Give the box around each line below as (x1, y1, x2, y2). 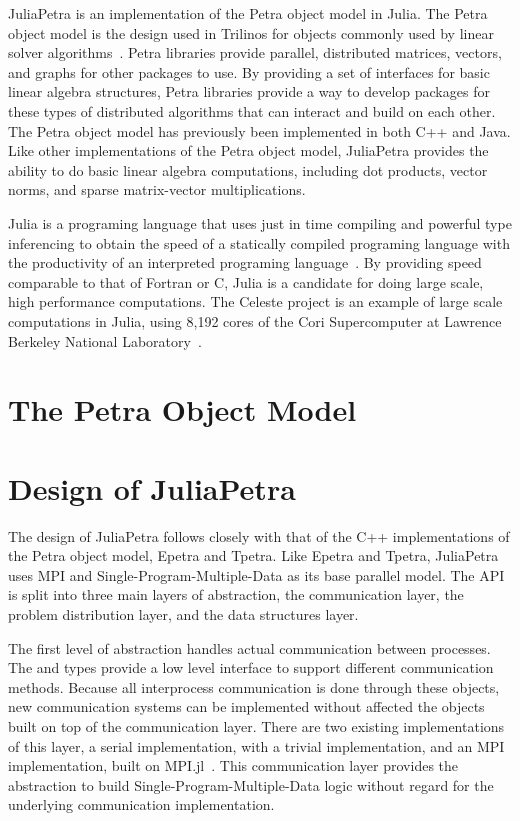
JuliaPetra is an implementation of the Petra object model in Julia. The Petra (8, 3, 488, 23)
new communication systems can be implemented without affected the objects (8, 696, 485, 717)
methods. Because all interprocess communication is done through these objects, (8, 676, 500, 697)
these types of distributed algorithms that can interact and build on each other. (8, 100, 496, 121)
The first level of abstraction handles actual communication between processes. (8, 637, 491, 658)
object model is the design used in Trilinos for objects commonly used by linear (8, 22, 494, 43)
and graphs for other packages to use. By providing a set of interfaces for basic (8, 61, 490, 82)
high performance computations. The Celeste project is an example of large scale (8, 291, 503, 312)
